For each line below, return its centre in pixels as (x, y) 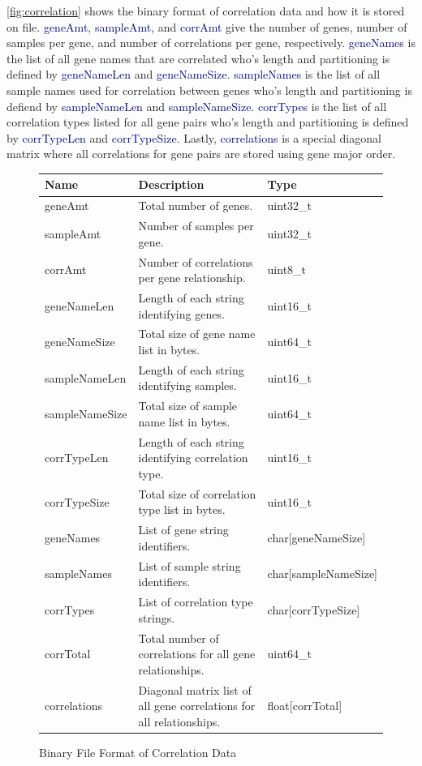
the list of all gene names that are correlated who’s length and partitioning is (198, 58)
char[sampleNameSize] (322, 573)
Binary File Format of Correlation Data (138, 752)
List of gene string (183, 530)
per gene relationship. (192, 278)
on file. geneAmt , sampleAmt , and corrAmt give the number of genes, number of (207, 26)
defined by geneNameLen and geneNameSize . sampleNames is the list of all (194, 74)
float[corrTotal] (305, 706)
